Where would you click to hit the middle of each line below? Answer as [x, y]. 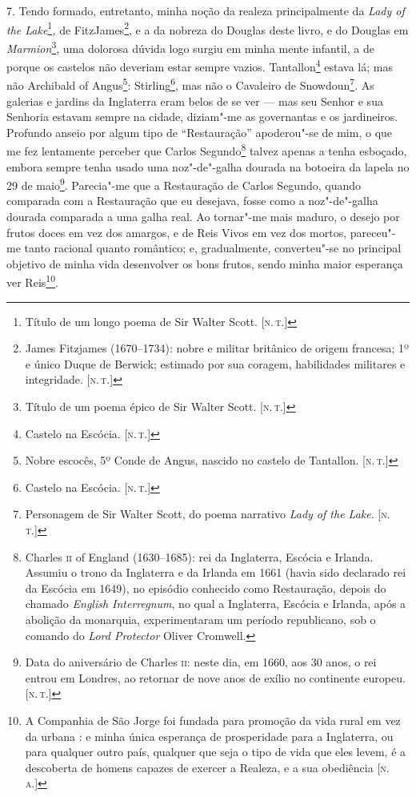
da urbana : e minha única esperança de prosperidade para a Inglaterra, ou [209, 736]
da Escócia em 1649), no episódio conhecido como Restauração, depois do [206, 588]
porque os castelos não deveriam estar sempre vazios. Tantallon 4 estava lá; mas [200, 65]
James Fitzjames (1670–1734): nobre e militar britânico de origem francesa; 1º [217, 348]
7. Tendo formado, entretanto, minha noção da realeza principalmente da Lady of [206, 10]
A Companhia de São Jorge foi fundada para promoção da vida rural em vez [213, 720]
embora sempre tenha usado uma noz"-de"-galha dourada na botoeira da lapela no [208, 166]
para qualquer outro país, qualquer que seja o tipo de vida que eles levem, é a [216, 752]
